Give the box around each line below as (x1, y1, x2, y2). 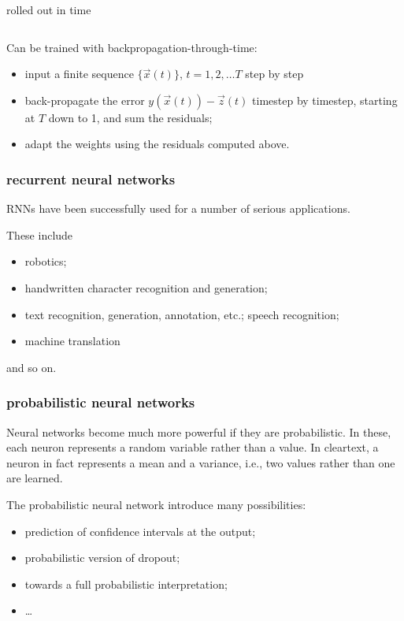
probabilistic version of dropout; (24, 549, 180, 566)
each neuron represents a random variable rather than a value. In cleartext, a (6, 439, 379, 456)
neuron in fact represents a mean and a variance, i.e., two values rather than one (6, 454, 395, 470)
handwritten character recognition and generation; (24, 279, 268, 296)
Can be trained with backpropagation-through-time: (6, 39, 258, 55)
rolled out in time (6, 2, 91, 17)
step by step (245, 65, 304, 82)
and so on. (6, 359, 57, 375)
